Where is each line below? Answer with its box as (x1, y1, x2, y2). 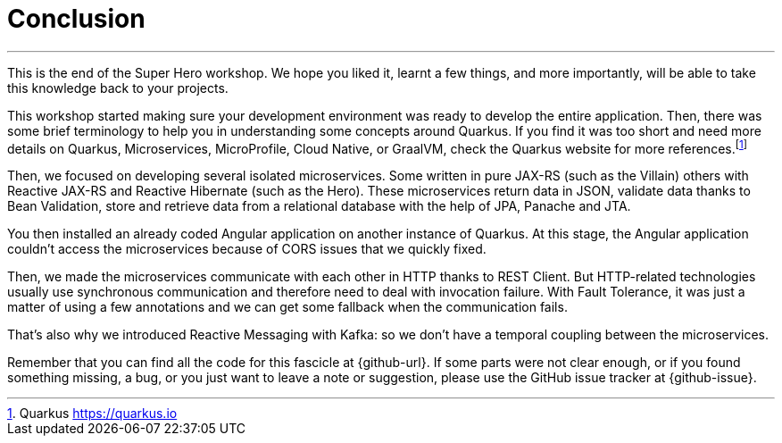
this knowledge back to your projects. (7, 79, 229, 96)
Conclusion (7, 4, 146, 34)
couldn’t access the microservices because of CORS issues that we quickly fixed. (7, 241, 487, 257)
